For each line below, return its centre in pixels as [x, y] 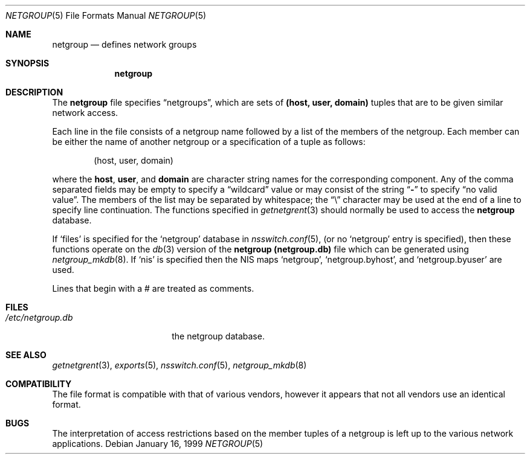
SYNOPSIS [27, 63]
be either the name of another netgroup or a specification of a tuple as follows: [209, 142]
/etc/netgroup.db [39, 317]
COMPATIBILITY [39, 384]
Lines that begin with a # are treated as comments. [153, 288]
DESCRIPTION [34, 92]
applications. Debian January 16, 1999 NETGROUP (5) [158, 444]
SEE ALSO [26, 355]
